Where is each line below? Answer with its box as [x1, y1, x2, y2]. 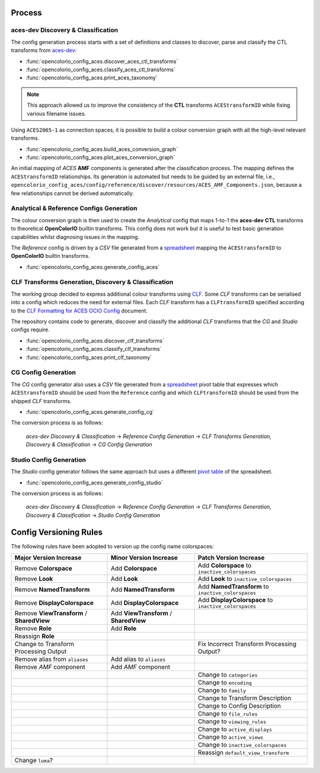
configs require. [11, 326, 50, 333]
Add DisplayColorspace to [197, 596, 273, 604]
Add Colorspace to [197, 561, 252, 570]
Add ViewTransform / [110, 609, 172, 618]
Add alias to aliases [110, 655, 166, 663]
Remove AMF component [14, 663, 85, 671]
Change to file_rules [197, 710, 258, 718]
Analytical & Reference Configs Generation [11, 205, 137, 213]
